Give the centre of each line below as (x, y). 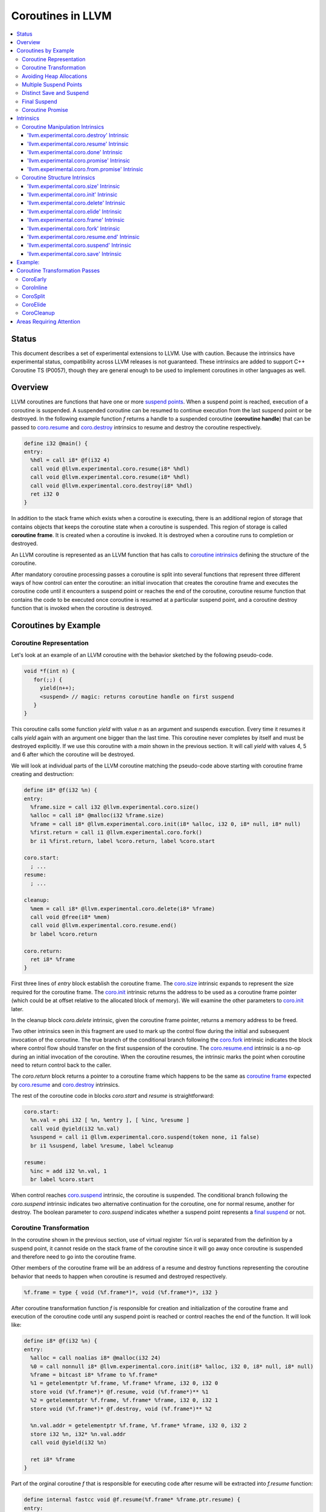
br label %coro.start (62, 1180)
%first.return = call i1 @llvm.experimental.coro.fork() (116, 833)
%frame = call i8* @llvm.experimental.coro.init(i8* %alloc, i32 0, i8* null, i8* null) (166, 824)
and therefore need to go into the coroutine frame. (74, 1256)
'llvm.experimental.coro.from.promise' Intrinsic (85, 169)
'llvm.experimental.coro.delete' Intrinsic (77, 203)
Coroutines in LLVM (61, 16)
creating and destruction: (43, 774)
